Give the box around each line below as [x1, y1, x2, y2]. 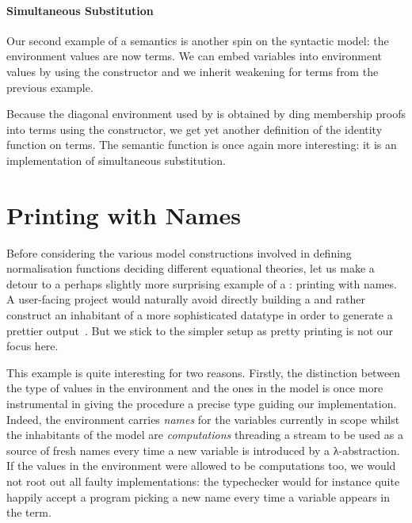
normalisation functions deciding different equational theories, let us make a [6, 260, 375, 277]
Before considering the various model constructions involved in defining [6, 244, 352, 261]
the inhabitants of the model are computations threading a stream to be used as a [6, 426, 403, 443]
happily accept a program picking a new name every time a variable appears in [6, 488, 391, 505]
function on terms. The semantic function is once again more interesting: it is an [6, 136, 397, 153]
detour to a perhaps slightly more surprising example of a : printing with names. [6, 275, 397, 292]
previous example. [6, 78, 93, 95]
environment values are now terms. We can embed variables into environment [6, 48, 383, 64]
